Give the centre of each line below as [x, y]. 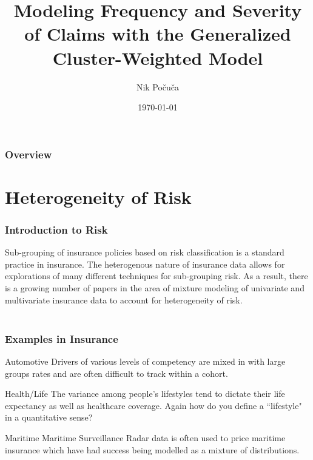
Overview [29, 154]
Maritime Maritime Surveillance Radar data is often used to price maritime [145, 437]
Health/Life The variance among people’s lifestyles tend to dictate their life [145, 394]
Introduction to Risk [56, 229]
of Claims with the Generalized [158, 34]
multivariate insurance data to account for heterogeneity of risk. [124, 299]
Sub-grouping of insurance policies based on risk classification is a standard [145, 252]
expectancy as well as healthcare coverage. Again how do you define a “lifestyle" [153, 405]
